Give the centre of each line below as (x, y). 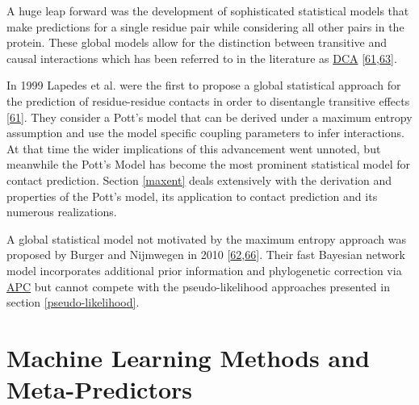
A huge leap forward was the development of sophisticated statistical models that (208, 10)
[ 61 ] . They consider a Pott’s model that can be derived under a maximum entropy (209, 117)
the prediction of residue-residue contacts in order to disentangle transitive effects (208, 100)
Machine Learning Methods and (188, 357)
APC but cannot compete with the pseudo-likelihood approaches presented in (198, 286)
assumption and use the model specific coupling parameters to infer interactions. (205, 133)
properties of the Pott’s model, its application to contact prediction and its (192, 196)
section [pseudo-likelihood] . (73, 302)
